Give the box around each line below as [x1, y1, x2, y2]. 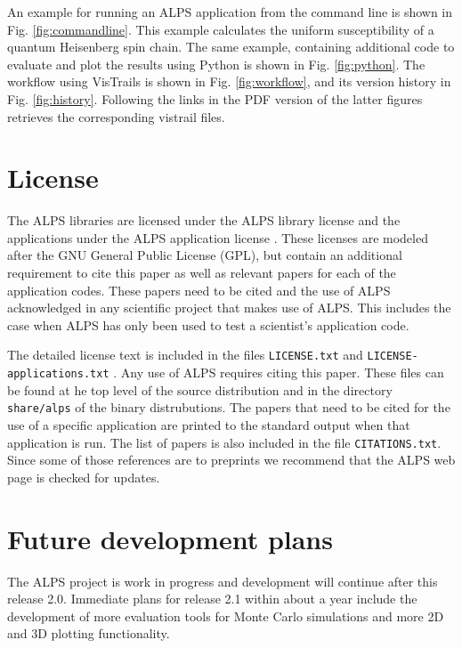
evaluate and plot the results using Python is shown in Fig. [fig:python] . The [7, 54, 426, 73]
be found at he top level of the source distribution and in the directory [7, 380, 393, 399]
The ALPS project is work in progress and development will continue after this [7, 571, 438, 590]
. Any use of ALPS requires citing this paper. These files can [113, 363, 444, 382]
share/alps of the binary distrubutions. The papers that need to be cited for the [7, 398, 450, 417]
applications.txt [7, 368, 109, 381]
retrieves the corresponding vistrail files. [7, 107, 225, 126]
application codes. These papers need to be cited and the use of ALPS [7, 280, 391, 299]
